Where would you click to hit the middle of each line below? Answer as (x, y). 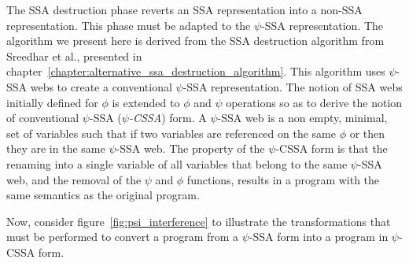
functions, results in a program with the (283, 179)
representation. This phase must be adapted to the (129, 25)
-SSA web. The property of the (190, 148)
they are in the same (56, 148)
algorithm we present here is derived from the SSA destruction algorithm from (195, 41)
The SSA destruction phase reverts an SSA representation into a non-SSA (184, 9)
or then (367, 133)
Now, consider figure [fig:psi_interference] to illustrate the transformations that (199, 221)
